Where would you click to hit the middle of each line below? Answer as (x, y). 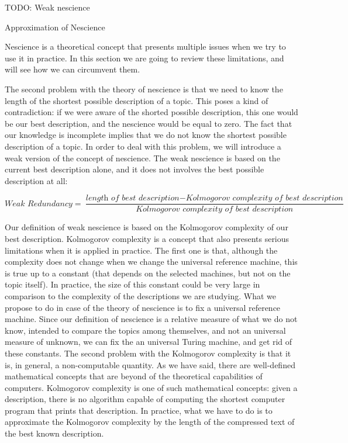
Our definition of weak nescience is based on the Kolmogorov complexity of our (147, 227)
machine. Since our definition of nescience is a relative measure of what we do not (151, 319)
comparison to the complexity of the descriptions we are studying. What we (140, 295)
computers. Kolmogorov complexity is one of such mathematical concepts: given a (151, 387)
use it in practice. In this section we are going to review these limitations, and (144, 58)
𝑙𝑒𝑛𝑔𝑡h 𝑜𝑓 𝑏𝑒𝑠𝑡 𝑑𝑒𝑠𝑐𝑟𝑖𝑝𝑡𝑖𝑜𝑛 (132, 198)
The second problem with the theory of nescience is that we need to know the (144, 89)
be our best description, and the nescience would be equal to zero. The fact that (149, 123)
